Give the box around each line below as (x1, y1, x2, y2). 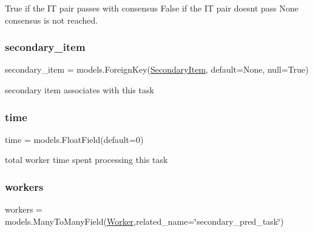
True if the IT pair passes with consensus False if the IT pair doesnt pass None (5, 2, 299, 14)
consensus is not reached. (5, 13, 98, 26)
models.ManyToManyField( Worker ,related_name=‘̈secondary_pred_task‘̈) (5, 214, 284, 227)
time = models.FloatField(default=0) (5, 133, 144, 145)
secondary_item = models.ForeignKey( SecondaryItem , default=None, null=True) (5, 63, 309, 76)
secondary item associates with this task (5, 84, 154, 96)
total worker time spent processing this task (5, 153, 168, 166)
